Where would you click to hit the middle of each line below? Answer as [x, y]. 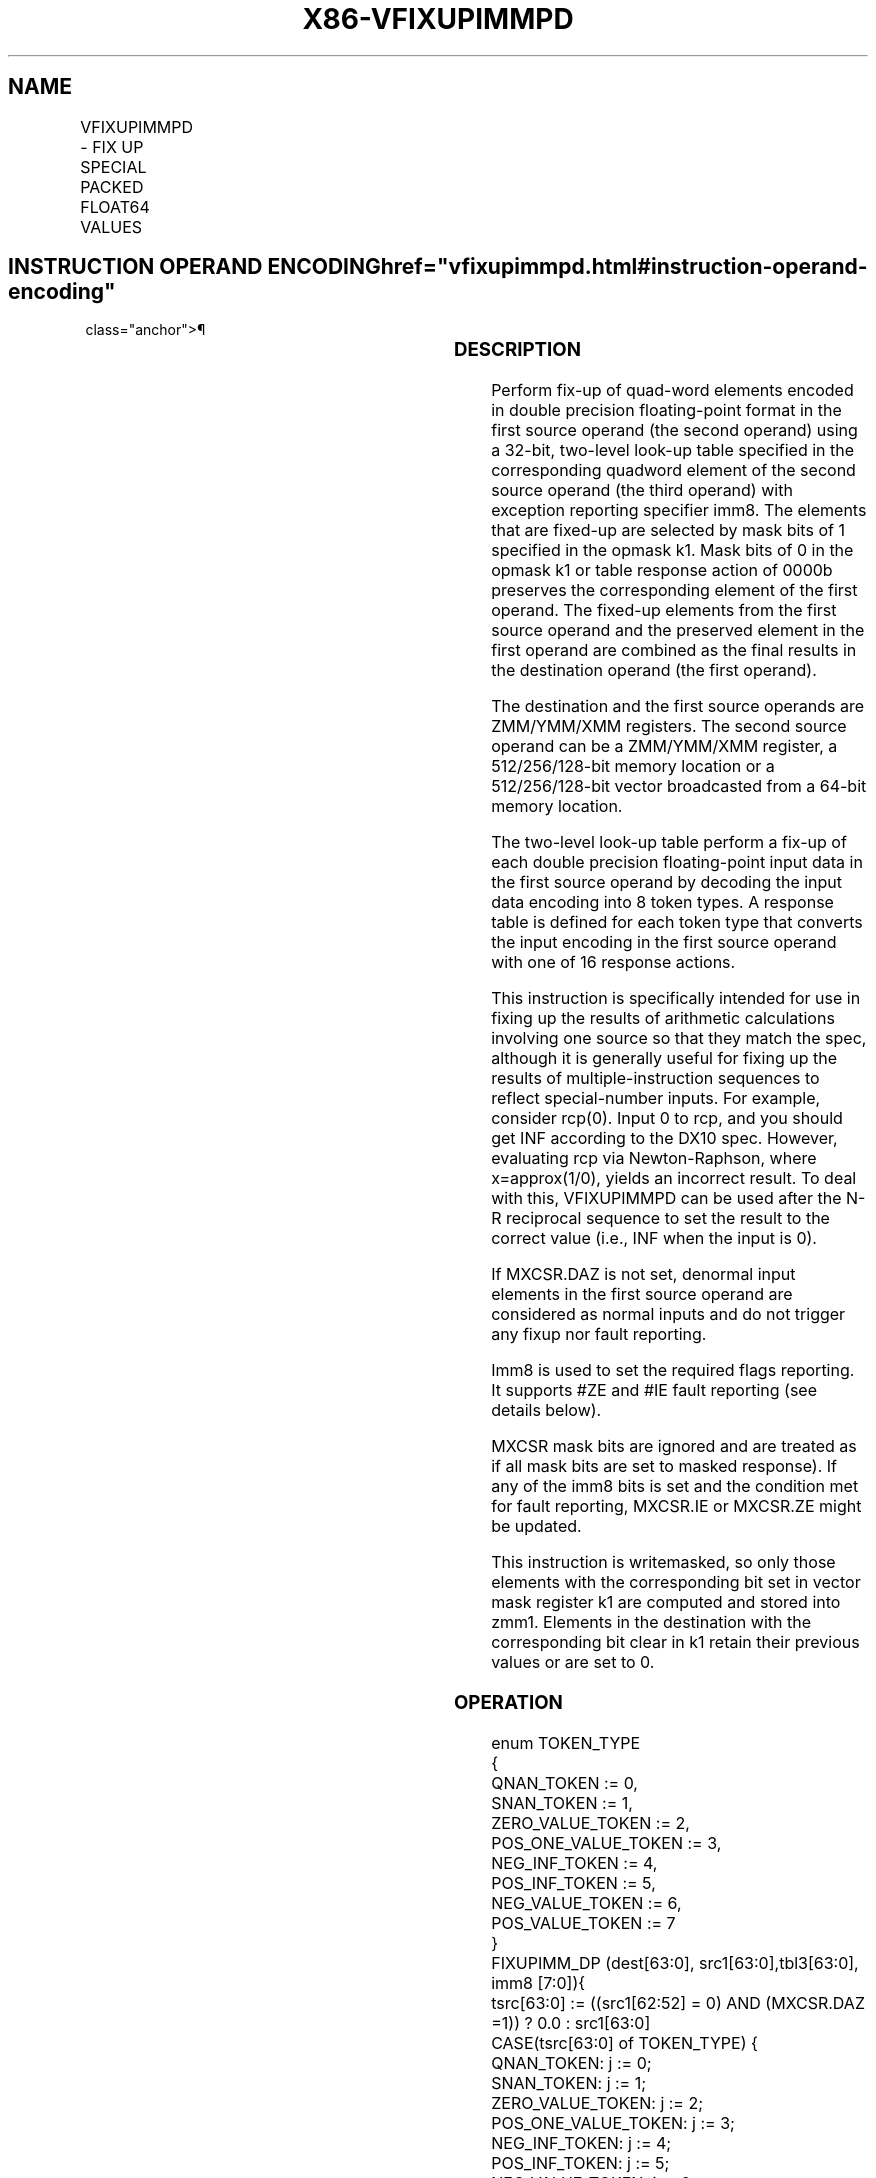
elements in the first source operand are [642, 1294]
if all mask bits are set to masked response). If [664, 1466]
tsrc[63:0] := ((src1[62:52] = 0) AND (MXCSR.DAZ [678, 2002]
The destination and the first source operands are [678, 706]
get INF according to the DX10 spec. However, [664, 1138]
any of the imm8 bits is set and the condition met [675, 1486]
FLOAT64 [115, 206]
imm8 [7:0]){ [538, 1982]
